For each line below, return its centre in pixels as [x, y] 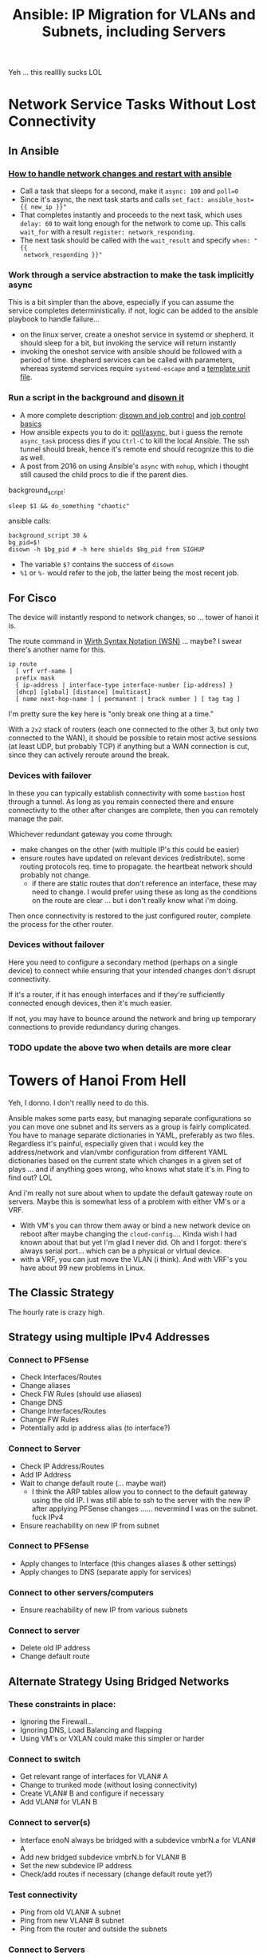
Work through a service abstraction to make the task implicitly [132, 274]
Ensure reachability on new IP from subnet [89, 1525]
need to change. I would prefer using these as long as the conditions [144, 892]
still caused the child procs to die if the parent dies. [104, 474]
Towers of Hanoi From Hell [97, 1081]
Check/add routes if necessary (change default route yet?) [116, 1874]
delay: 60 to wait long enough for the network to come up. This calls [133, 223]
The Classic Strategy [61, 1293]
